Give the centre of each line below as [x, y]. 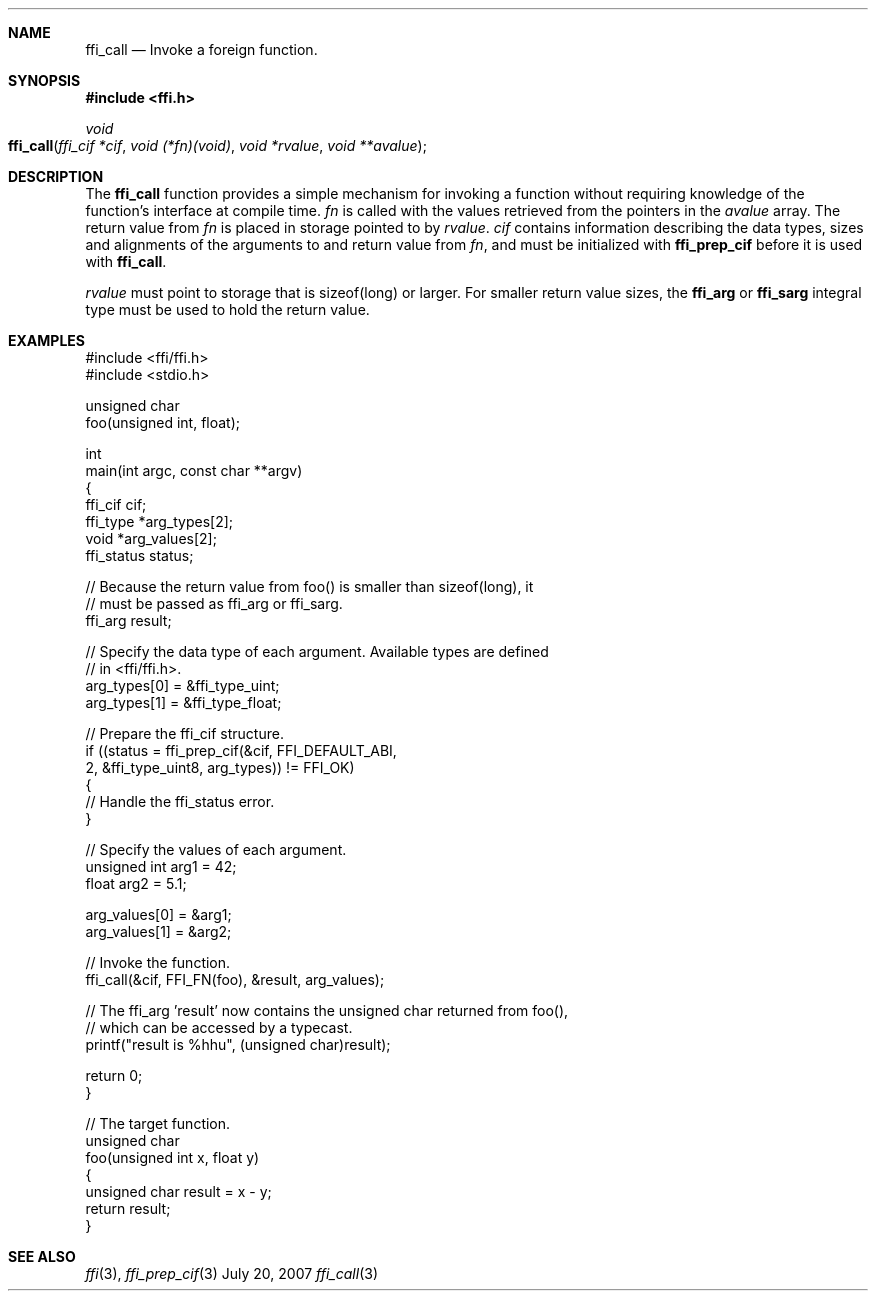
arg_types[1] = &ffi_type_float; [183, 702]
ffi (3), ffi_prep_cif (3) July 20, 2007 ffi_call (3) [232, 1273]
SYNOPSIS [44, 80]
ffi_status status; [139, 555]
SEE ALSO [42, 1256]
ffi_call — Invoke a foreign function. [201, 49]
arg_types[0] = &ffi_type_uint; [182, 685]
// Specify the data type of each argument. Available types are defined [317, 651]
